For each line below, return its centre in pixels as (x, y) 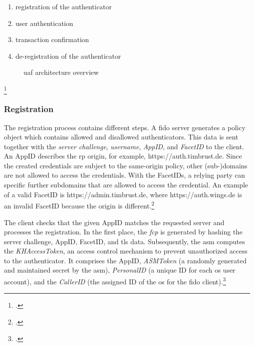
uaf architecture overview (61, 72)
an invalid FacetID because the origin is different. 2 (79, 205)
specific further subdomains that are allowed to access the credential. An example (126, 185)
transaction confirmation (52, 39)
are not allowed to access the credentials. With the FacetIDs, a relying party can (125, 175)
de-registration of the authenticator (68, 56)
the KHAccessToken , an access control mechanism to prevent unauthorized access (126, 251)
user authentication (44, 23)
